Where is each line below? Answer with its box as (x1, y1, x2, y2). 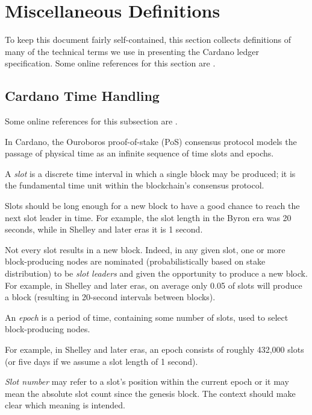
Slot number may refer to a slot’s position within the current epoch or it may (5, 375, 289, 388)
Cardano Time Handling (5, 86, 160, 105)
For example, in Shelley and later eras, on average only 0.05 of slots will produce (5, 278, 302, 291)
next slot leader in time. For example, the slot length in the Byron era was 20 (5, 211, 292, 224)
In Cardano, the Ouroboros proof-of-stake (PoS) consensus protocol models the (5, 135, 297, 147)
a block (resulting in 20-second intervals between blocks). (5, 291, 216, 303)
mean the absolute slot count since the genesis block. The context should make (5, 387, 296, 399)
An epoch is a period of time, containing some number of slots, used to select (5, 310, 289, 323)
